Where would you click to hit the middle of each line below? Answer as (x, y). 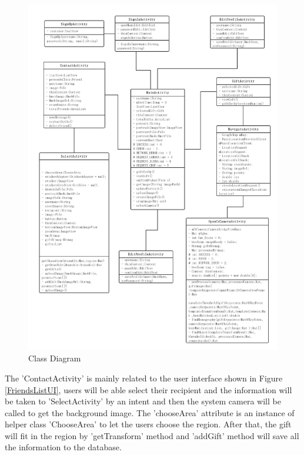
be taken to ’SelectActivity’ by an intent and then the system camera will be (143, 401)
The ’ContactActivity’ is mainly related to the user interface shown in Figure (144, 378)
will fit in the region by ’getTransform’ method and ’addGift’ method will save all (152, 435)
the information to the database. (63, 447)
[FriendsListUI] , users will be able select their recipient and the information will (148, 389)
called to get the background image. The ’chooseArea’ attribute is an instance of (150, 412)
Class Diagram (55, 358)
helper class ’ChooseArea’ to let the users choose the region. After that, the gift (148, 424)
